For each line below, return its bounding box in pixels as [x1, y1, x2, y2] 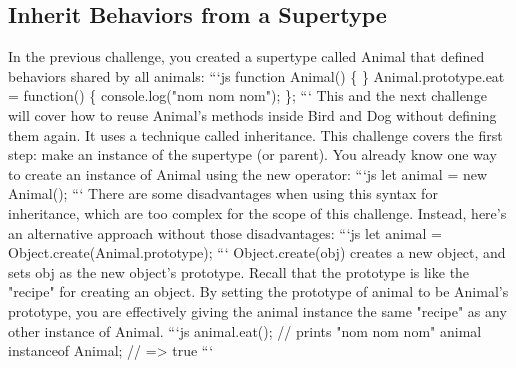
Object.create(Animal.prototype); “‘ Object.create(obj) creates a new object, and [8, 242, 506, 263]
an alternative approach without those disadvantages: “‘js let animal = [8, 222, 443, 243]
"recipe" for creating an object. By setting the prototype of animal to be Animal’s [8, 281, 509, 302]
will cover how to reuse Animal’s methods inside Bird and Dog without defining [8, 104, 497, 125]
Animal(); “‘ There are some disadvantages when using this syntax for [8, 183, 438, 204]
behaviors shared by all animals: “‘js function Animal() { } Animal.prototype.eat [8, 65, 505, 86]
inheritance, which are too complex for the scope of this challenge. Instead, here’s [8, 202, 507, 223]
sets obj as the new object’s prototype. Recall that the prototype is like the [8, 261, 470, 282]
